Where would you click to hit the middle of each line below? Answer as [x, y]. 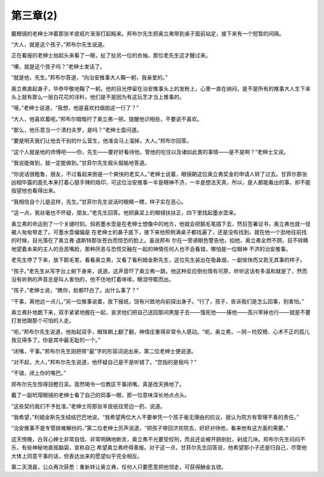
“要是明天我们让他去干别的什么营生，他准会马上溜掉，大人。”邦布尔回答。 [101, 141]
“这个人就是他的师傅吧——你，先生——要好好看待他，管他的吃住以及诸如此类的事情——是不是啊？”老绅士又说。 [150, 152]
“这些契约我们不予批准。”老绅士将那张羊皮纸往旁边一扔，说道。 [88, 406]
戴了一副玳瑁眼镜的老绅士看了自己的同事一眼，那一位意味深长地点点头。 [100, 395]
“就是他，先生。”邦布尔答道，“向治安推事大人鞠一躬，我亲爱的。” [89, 77]
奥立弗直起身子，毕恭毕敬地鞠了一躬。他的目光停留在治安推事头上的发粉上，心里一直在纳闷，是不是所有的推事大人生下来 [161, 88]
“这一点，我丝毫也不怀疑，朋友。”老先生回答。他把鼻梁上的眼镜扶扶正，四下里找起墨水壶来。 [125, 213]
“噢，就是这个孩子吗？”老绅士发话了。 [58, 67]
